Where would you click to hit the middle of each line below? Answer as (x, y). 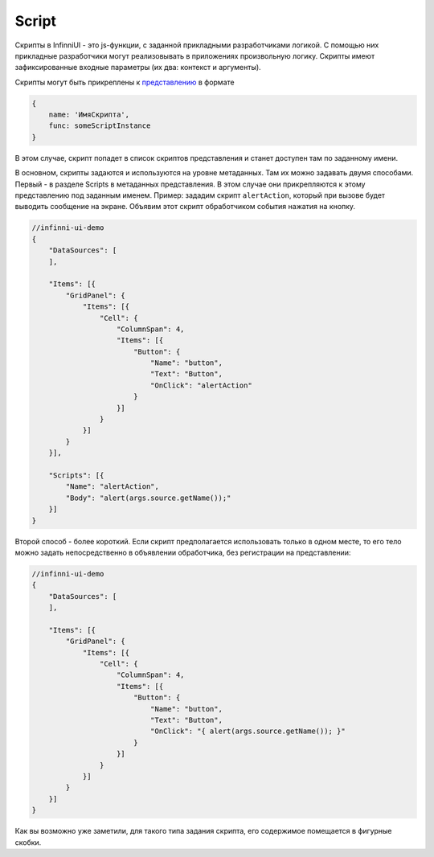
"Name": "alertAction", (113, 487)
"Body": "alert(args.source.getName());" (148, 498)
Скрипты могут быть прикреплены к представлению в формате (125, 82)
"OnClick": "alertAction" (201, 385)
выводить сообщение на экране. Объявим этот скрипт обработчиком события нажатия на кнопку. (185, 207)
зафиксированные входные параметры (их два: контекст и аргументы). (138, 68)
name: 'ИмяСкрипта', (89, 115)
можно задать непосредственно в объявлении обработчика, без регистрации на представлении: (183, 552)
